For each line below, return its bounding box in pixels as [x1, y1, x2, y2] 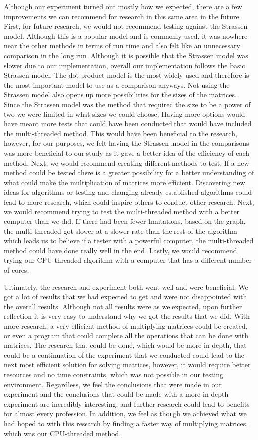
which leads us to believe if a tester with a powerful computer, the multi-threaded [4, 235, 254, 246]
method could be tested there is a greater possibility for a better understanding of [4, 167, 254, 178]
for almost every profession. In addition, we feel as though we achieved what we [4, 408, 247, 419]
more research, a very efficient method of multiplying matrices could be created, [4, 321, 248, 330]
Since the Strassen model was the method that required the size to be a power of [4, 99, 251, 109]
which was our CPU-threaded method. [4, 428, 121, 438]
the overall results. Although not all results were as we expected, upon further [4, 301, 242, 311]
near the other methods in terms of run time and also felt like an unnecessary [4, 40, 241, 51]
